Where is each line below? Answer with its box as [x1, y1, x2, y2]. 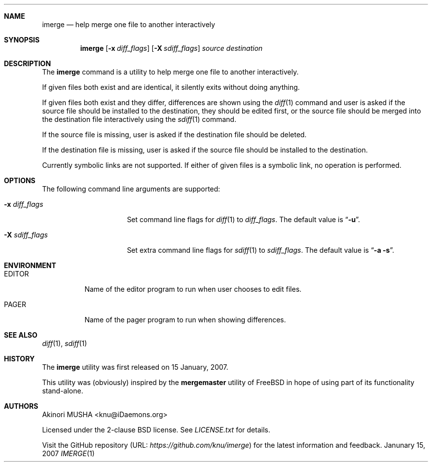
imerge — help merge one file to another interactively [42, 20, 216, 29]
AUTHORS [4, 402, 38, 410]
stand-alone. [42, 387, 83, 395]
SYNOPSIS [4, 36, 40, 44]
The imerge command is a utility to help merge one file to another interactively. [42, 68, 299, 76]
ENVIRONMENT [4, 261, 56, 270]
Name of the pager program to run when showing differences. [84, 315, 286, 324]
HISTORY [4, 354, 35, 363]
